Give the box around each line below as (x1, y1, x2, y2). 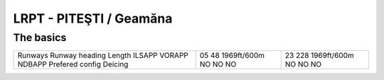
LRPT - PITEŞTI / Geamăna (13, 11, 173, 26)
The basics (13, 31, 67, 44)
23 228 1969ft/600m (284, 50, 355, 60)
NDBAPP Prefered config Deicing (17, 59, 129, 69)
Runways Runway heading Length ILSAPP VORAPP (17, 50, 188, 60)
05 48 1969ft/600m (199, 50, 265, 60)
